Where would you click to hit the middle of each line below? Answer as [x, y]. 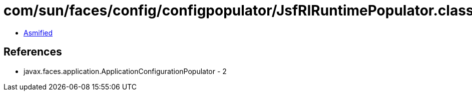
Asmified [38, 32]
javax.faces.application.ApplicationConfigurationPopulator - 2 [125, 71]
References [33, 52]
